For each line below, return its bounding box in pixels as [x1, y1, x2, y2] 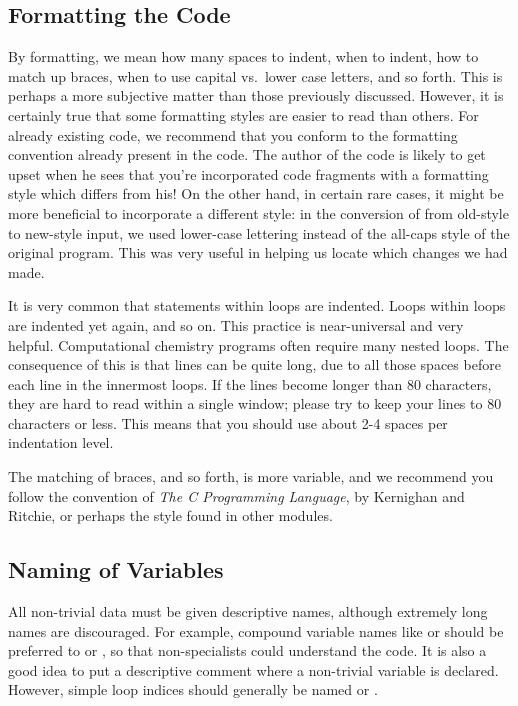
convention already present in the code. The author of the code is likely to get [8, 144, 486, 165]
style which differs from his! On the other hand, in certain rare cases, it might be [8, 183, 504, 204]
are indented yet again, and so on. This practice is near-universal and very [8, 314, 464, 335]
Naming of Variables [8, 554, 224, 585]
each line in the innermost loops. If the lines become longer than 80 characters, [8, 373, 492, 394]
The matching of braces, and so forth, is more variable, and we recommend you [8, 466, 494, 487]
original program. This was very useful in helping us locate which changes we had [8, 242, 508, 263]
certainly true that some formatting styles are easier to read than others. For [8, 104, 479, 125]
